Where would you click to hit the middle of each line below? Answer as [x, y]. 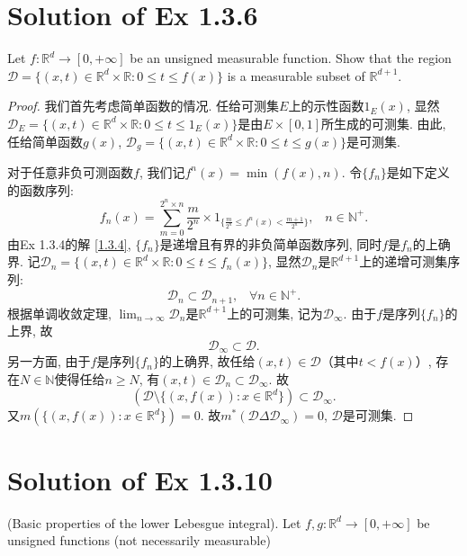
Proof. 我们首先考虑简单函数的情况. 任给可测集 [144, 106]
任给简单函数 [45, 141]
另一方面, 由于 [49, 361]
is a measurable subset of [296, 75]
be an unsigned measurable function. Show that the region [291, 58]
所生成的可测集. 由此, [384, 123]
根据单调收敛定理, [59, 313]
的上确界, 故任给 [207, 361]
